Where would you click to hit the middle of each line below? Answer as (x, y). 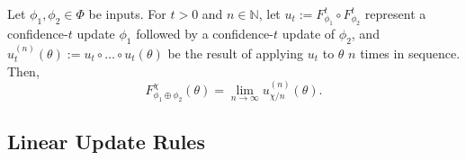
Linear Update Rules (106, 141)
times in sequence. (410, 53)
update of (309, 34)
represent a (395, 13)
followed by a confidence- (205, 34)
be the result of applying (236, 53)
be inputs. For (127, 13)
